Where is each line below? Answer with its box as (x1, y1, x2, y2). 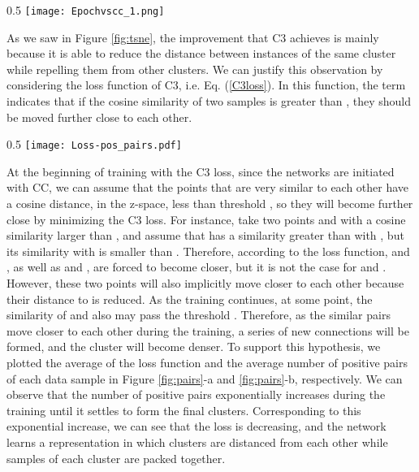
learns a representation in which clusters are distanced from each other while (6, 433, 388, 450)
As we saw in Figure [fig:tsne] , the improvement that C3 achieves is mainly (6, 28, 379, 45)
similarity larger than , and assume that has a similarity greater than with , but (6, 227, 404, 244)
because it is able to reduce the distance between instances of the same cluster (6, 45, 396, 62)
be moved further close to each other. (6, 108, 192, 125)
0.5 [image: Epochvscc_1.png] (6, 2, 165, 18)
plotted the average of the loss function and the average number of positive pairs (6, 354, 408, 370)
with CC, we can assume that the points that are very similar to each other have (6, 179, 409, 196)
